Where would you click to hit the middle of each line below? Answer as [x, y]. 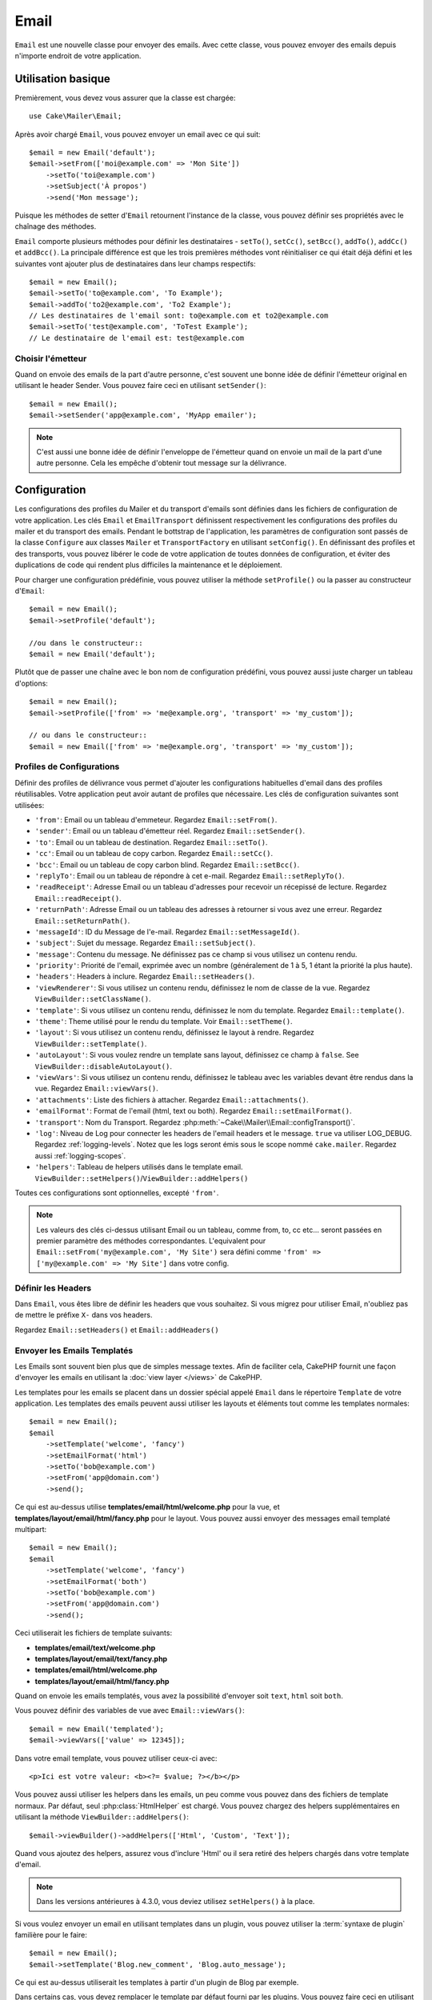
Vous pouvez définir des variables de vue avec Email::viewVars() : [130, 1710]
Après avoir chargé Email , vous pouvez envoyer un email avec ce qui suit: [138, 134]
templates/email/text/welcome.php [95, 1647]
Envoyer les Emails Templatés [74, 1350]
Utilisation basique [63, 79]
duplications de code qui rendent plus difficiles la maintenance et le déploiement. [149, 565]
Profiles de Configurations [67, 766]
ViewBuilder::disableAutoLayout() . [103, 1066]
